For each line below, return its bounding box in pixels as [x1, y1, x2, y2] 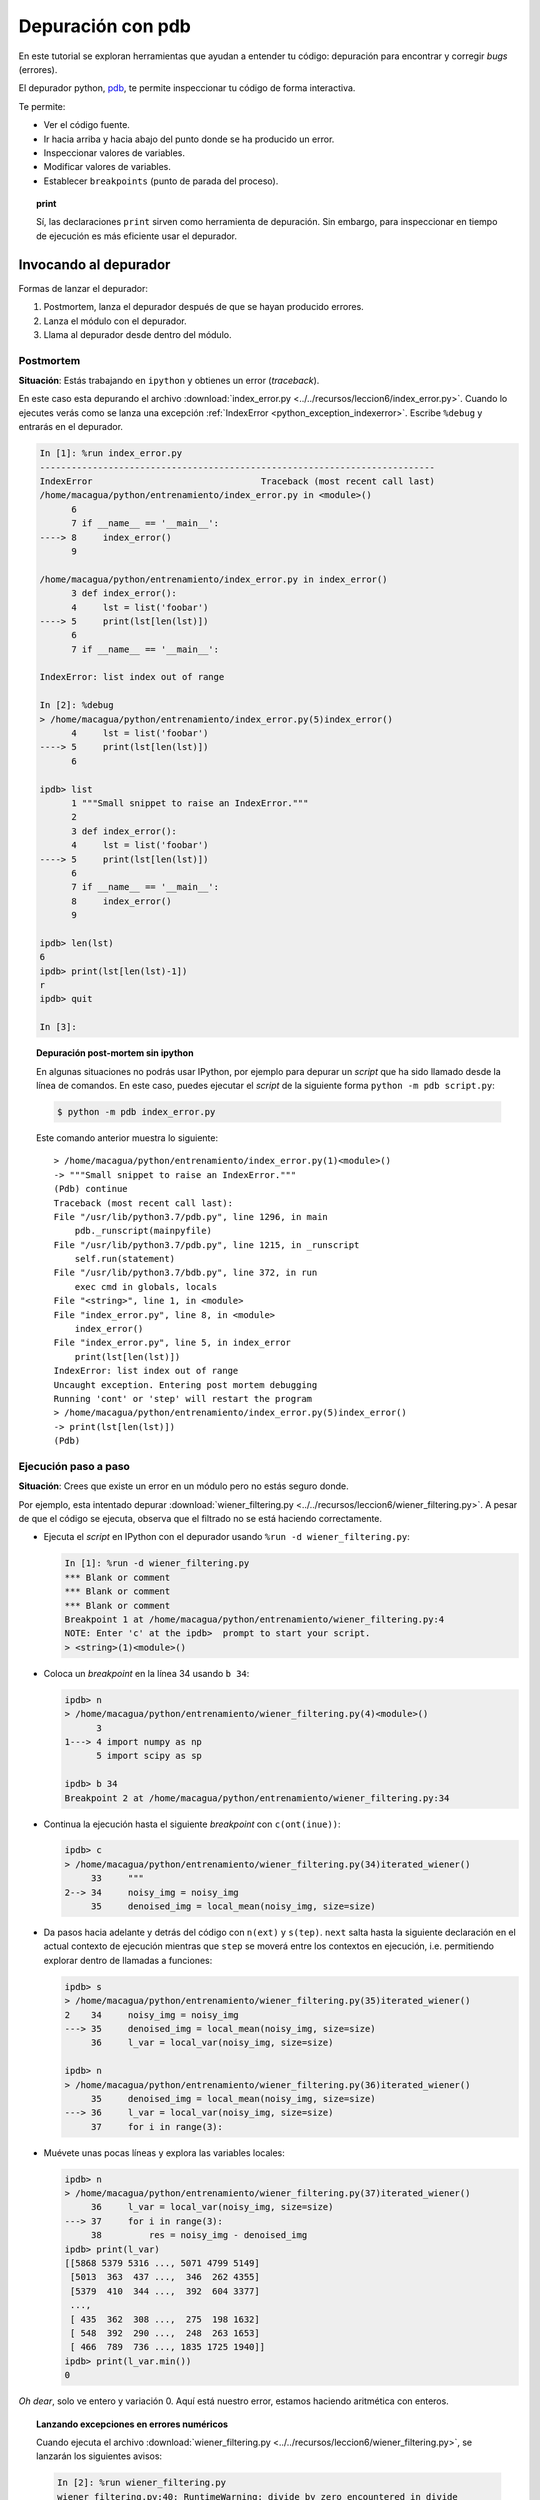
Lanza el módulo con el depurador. [43, 315, 187, 327]
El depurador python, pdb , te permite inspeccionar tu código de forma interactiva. [18, 82, 356, 94]
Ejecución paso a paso [18, 1459, 130, 1473]
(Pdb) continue [53, 1183, 129, 1195]
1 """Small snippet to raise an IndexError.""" [71, 797, 309, 809]
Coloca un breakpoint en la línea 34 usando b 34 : [43, 1667, 250, 1679]
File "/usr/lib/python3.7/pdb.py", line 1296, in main [53, 1211, 329, 1222]
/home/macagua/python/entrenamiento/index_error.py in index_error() [39, 573, 388, 585]
